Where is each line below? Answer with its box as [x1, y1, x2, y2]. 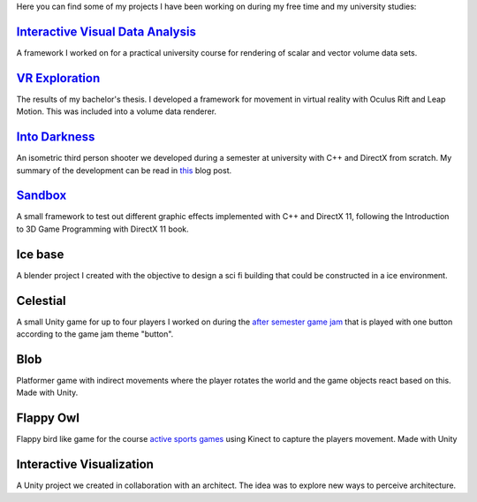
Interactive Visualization [16, 457, 155, 472]
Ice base [16, 247, 64, 262]
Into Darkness [16, 129, 95, 145]
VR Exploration [16, 71, 101, 86]
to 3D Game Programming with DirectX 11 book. [16, 224, 189, 234]
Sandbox [16, 188, 67, 203]
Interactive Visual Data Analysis [16, 24, 196, 39]
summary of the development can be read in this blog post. [16, 164, 232, 176]
